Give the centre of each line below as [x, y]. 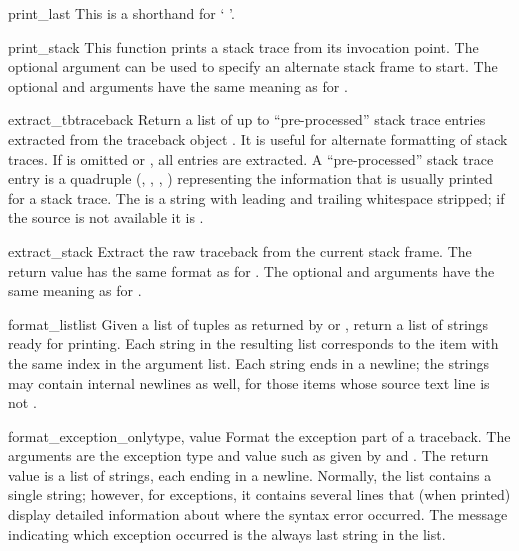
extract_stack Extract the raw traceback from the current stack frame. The [240, 250]
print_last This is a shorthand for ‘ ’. [121, 13]
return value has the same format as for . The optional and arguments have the [251, 270]
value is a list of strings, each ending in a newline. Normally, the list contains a [250, 474]
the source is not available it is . [106, 217]
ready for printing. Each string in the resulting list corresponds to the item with [253, 343]
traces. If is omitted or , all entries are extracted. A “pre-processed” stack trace [251, 158]
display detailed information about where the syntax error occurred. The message [258, 514]
